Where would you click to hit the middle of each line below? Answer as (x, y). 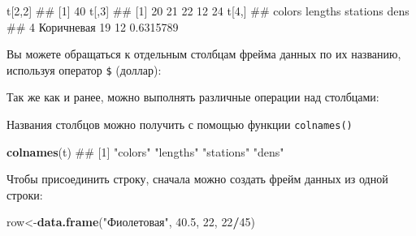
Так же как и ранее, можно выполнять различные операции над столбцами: (193, 97)
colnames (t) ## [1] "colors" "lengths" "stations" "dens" (145, 151)
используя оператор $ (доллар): (84, 69)
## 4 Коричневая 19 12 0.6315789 (93, 26)
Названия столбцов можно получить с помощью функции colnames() (180, 124)
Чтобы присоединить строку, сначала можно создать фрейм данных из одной (197, 179)
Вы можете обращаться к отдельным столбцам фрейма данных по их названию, (204, 54)
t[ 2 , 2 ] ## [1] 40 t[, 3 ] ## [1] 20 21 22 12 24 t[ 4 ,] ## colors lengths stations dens (208, 11)
